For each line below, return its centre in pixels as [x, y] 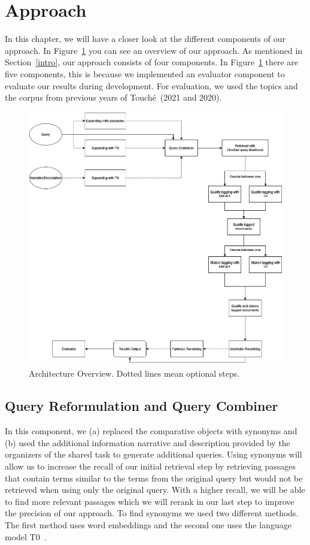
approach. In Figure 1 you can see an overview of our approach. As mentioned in [154, 50]
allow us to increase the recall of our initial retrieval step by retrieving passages [151, 466]
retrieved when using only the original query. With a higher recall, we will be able [155, 490]
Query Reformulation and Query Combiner [142, 406]
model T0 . [26, 536]
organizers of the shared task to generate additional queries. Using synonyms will [154, 454]
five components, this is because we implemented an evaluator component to [145, 73]
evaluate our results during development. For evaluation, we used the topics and [151, 85]
